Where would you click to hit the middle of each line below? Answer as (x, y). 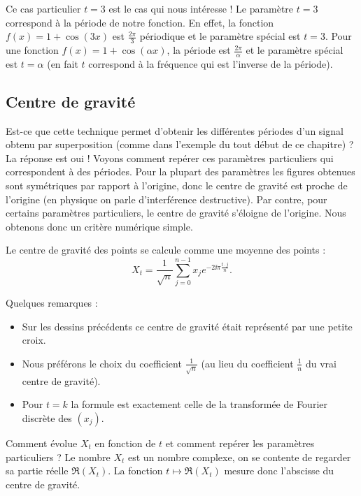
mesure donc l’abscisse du (279, 471)
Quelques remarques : (52, 303)
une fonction (32, 50)
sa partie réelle (37, 471)
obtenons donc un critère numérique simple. (99, 226)
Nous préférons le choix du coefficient (102, 363)
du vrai (321, 363)
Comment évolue (42, 443)
